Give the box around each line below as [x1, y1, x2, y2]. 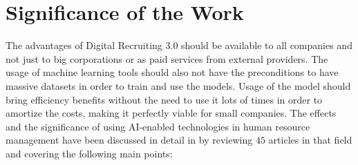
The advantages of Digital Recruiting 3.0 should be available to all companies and [6, 38, 352, 52]
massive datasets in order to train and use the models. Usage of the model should [6, 78, 351, 93]
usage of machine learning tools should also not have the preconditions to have [6, 65, 339, 79]
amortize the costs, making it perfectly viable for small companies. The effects [6, 106, 337, 120]
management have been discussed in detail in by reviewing [6, 133, 253, 147]
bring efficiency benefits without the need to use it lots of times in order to [6, 92, 323, 106]
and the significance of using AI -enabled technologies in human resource [6, 119, 310, 133]
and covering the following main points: [6, 146, 173, 160]
